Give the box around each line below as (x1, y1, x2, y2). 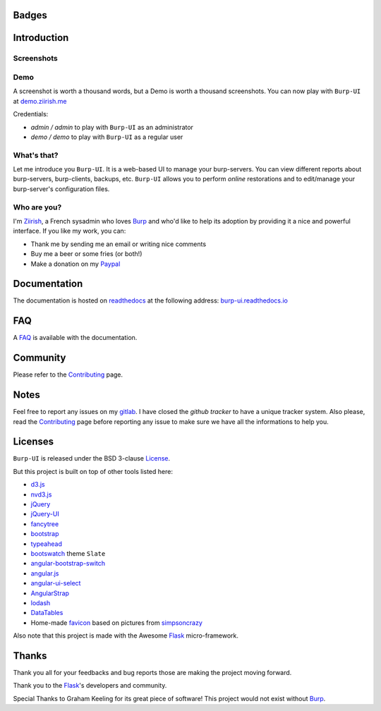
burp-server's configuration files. (13, 184, 110, 193)
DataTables (30, 609, 64, 617)
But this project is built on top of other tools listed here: (13, 467, 173, 475)
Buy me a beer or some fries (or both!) (30, 250, 143, 258)
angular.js (30, 569, 59, 578)
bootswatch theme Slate (30, 549, 106, 557)
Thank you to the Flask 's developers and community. (13, 681, 167, 690)
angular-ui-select (30, 579, 81, 588)
